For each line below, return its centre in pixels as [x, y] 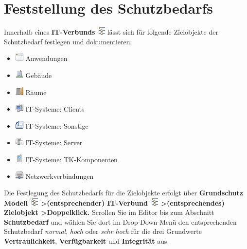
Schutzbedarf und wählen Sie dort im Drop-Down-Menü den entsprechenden [120, 221]
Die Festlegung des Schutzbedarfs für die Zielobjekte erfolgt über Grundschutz [123, 193]
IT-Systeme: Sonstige [57, 125]
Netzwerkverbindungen [60, 176]
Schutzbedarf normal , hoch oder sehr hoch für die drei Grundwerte [103, 231]
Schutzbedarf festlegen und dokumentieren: [68, 41]
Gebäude [39, 75]
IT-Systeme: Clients [55, 109]
